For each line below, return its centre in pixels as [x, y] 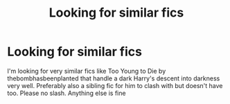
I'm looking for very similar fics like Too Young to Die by [87, 71]
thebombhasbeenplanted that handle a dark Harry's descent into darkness [114, 78]
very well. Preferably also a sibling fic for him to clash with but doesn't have [115, 85]
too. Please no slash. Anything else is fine [67, 93]
